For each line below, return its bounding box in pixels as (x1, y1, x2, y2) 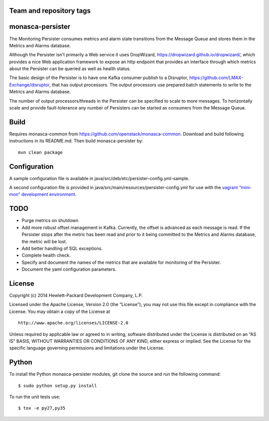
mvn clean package (18, 149, 63, 155)
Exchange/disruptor (9, 82, 50, 88)
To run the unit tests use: (9, 394, 61, 400)
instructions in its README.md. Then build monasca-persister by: (9, 138, 143, 144)
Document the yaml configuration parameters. (21, 266, 117, 272)
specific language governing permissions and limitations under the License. (9, 345, 164, 351)
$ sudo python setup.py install (18, 383, 97, 388)
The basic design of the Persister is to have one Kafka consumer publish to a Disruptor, (9, 75, 189, 81)
